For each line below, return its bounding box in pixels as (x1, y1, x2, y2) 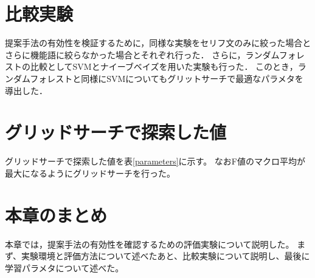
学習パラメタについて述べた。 (5, 261, 124, 274)
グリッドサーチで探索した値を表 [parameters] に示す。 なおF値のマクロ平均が (5, 155, 306, 168)
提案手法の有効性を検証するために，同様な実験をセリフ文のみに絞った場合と (5, 36, 311, 49)
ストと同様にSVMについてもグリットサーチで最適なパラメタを (55, 72, 303, 84)
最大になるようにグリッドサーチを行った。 (5, 166, 175, 179)
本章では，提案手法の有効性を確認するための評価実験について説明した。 (5, 237, 294, 250)
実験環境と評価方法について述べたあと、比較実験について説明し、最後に (21, 249, 310, 262)
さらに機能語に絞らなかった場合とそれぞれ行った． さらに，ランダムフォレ (5, 48, 305, 61)
